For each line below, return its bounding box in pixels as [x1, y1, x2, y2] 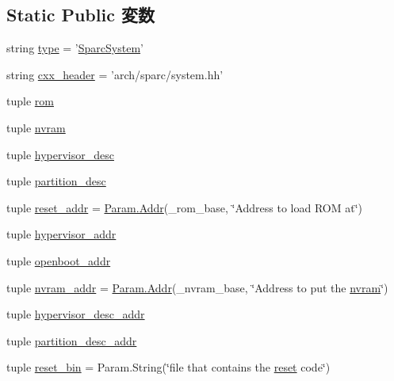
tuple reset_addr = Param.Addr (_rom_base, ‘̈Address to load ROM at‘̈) [6, 199, 362, 215]
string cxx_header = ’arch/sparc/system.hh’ [6, 66, 224, 82]
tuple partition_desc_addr [6, 332, 137, 349]
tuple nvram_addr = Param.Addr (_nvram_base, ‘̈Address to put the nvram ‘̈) [6, 279, 388, 295]
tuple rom [6, 93, 54, 109]
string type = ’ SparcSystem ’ [6, 40, 143, 56]
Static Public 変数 [6, 2, 155, 27]
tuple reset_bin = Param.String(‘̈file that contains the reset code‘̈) [6, 359, 331, 375]
